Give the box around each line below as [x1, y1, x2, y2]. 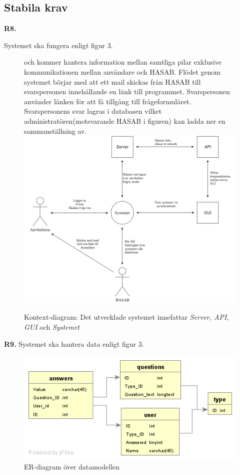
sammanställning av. [24, 125, 87, 136]
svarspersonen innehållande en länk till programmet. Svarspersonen [24, 86, 230, 97]
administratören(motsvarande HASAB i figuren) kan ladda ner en [24, 115, 225, 126]
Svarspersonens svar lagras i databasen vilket [24, 106, 162, 116]
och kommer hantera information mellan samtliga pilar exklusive [24, 57, 222, 67]
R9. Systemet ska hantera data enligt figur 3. [4, 338, 144, 349]
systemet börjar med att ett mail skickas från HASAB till [24, 76, 201, 87]
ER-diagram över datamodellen [24, 461, 120, 472]
